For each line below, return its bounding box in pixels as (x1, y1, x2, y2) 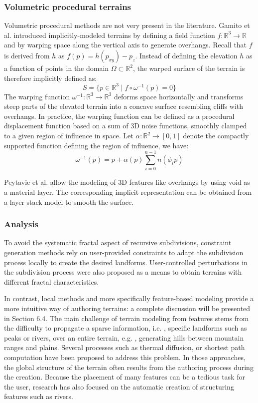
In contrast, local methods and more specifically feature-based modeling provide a (4, 293, 254, 304)
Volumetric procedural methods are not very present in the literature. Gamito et (4, 20, 250, 30)
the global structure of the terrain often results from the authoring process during (4, 362, 254, 372)
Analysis (4, 218, 39, 230)
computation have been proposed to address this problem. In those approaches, (4, 352, 246, 362)
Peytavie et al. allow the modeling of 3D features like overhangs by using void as (4, 177, 250, 187)
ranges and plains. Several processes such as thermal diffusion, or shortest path (4, 342, 245, 353)
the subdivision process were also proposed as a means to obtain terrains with (4, 267, 242, 277)
